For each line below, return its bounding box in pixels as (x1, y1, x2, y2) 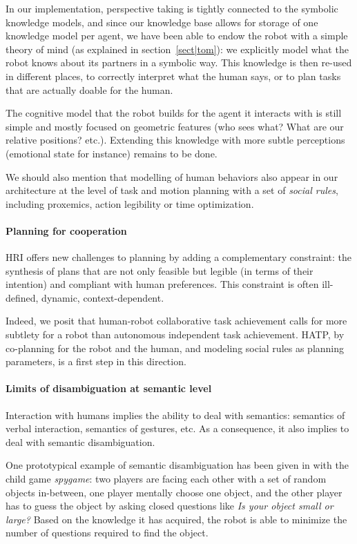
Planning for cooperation (6, 223, 127, 237)
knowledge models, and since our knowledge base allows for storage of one (6, 14, 318, 29)
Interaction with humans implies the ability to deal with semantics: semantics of (6, 407, 345, 422)
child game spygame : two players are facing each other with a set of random (6, 472, 327, 486)
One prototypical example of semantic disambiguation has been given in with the (6, 458, 349, 472)
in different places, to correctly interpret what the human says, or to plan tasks (6, 68, 341, 83)
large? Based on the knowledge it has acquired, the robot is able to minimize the (6, 512, 347, 526)
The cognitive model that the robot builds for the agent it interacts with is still (6, 106, 342, 120)
